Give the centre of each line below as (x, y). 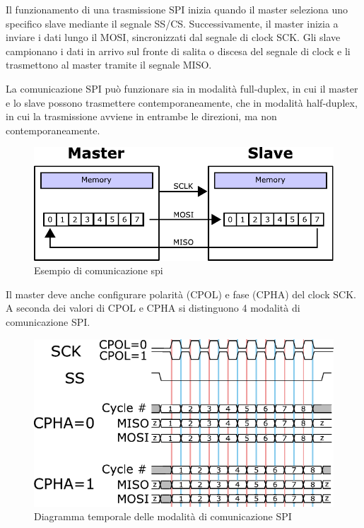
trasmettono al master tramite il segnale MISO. (109, 65)
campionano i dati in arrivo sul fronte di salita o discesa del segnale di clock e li (178, 51)
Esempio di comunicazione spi (99, 270)
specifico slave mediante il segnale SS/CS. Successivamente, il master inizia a (172, 23)
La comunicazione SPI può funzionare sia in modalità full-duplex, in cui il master (182, 88)
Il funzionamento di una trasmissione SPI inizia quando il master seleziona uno (177, 9)
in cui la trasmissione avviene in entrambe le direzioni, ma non (141, 116)
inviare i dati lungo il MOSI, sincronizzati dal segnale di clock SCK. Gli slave (173, 37)
